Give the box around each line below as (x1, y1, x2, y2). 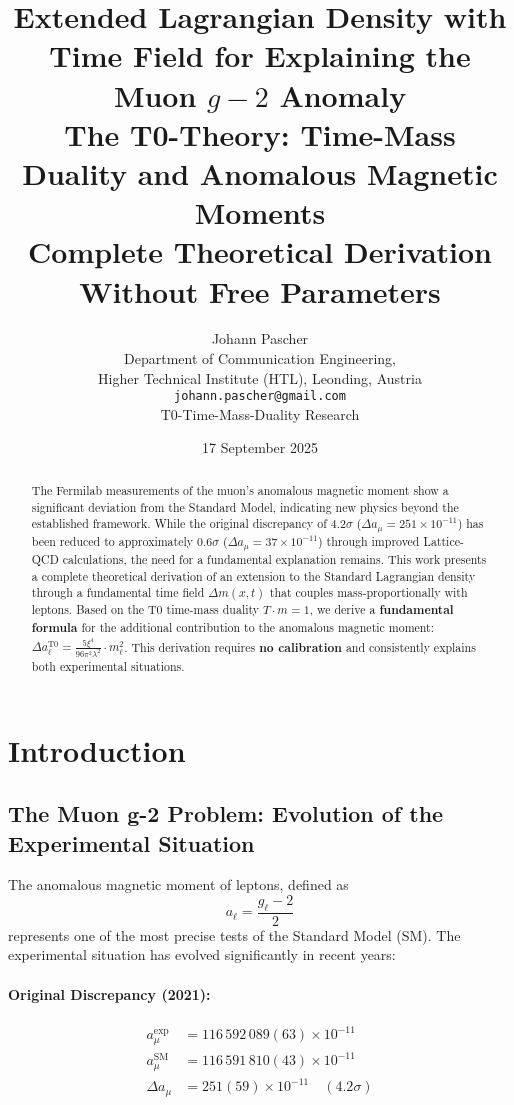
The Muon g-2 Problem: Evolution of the (8, 798, 444, 829)
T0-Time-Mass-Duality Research (160, 403, 360, 424)
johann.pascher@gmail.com (174, 389, 346, 404)
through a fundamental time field (31, 584, 205, 601)
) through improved (318, 533, 420, 550)
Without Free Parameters (79, 270, 441, 311)
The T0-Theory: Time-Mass (64, 113, 456, 154)
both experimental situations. (31, 657, 185, 674)
